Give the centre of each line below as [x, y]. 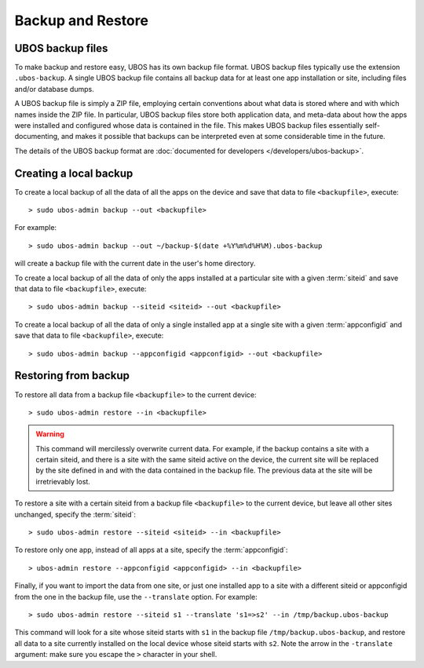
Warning [50, 434]
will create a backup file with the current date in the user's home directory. [135, 264]
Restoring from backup [72, 376]
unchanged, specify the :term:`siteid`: [75, 514]
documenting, [37, 137]
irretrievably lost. [63, 481]
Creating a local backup [74, 173]
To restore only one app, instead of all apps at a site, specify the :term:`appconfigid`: [151, 550]
